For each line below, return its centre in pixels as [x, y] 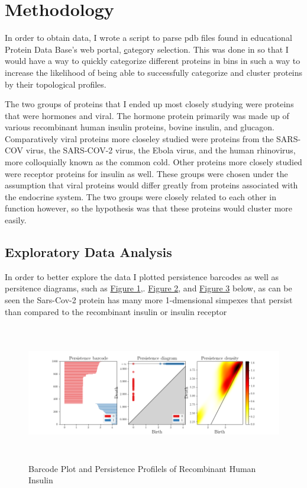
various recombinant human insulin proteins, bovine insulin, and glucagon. [140, 127]
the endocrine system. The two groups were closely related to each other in [140, 196]
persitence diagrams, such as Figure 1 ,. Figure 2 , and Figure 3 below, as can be [148, 288]
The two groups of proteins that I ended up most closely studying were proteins [149, 104]
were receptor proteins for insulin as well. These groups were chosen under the [146, 173]
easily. [16, 220]
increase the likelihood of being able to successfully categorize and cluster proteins [154, 72]
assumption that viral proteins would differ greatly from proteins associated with [151, 185]
